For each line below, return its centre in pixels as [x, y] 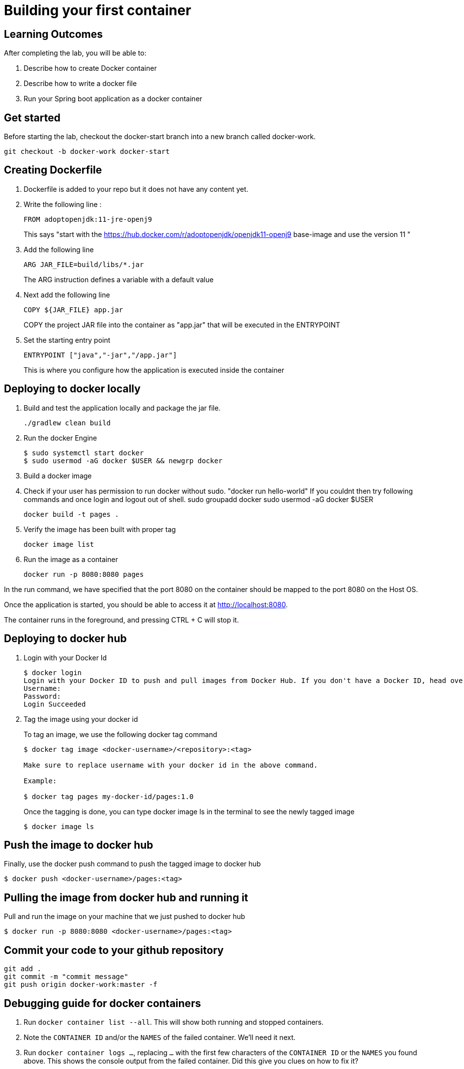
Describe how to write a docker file [80, 84]
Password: [42, 696]
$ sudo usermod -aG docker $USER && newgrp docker [123, 460]
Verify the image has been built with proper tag [100, 529]
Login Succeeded [55, 704]
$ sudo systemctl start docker [84, 453]
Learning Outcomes [53, 34]
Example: [40, 781]
